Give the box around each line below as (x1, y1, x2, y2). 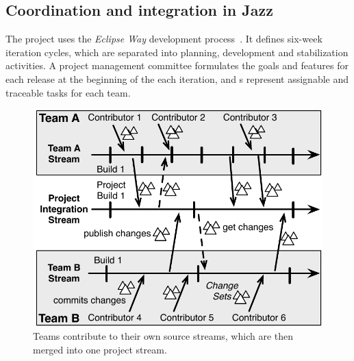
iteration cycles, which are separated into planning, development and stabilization (5, 45, 349, 59)
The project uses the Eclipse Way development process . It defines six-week (5, 32, 323, 46)
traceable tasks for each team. (5, 85, 131, 99)
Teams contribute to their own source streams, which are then (33, 329, 294, 343)
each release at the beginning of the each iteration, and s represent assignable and (5, 71, 349, 86)
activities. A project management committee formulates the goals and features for (5, 58, 349, 73)
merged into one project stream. (33, 342, 167, 356)
